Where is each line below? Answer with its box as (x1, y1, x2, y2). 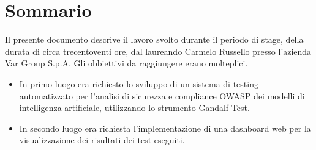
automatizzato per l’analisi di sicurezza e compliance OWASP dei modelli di (19, 89, 305, 102)
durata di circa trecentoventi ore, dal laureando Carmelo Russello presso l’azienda (5, 45, 312, 57)
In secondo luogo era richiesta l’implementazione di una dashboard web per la (19, 121, 311, 134)
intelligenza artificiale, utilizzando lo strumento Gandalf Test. (19, 101, 250, 114)
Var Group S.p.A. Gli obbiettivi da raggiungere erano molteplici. (5, 57, 248, 70)
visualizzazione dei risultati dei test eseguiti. (19, 134, 185, 146)
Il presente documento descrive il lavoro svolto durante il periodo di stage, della (5, 33, 304, 46)
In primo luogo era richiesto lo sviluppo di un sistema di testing (19, 77, 258, 90)
